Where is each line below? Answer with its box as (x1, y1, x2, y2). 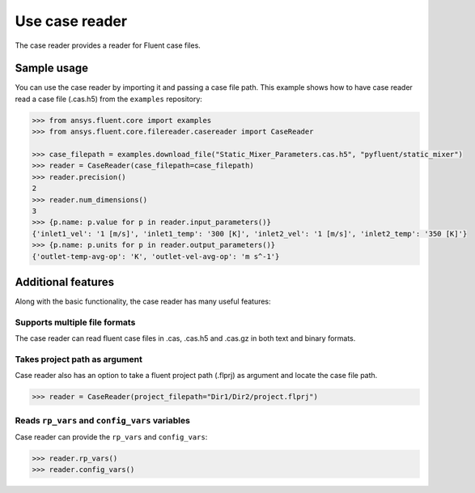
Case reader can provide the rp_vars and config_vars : (15, 432, 208, 442)
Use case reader (15, 12, 128, 30)
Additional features (15, 275, 115, 289)
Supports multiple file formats (15, 317, 136, 328)
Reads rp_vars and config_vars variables (15, 414, 190, 426)
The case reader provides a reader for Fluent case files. (15, 40, 201, 50)
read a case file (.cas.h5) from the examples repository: (15, 94, 202, 104)
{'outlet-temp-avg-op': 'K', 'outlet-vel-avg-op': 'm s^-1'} (32, 252, 280, 261)
